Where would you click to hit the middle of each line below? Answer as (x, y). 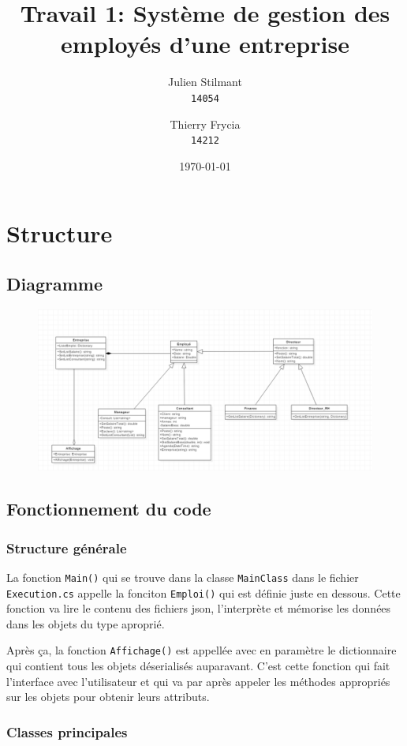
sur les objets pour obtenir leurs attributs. (108, 697)
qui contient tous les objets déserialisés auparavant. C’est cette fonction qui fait (198, 666)
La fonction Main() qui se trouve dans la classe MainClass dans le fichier (183, 577)
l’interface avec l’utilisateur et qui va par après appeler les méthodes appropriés (198, 681)
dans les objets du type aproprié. (86, 623)
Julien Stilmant (205, 82)
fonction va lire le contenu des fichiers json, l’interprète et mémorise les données (199, 608)
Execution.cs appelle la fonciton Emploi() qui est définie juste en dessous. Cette (203, 592)
